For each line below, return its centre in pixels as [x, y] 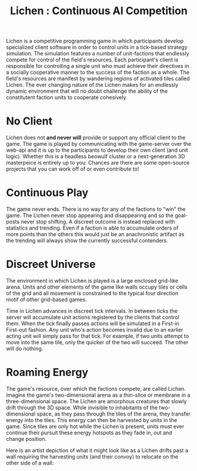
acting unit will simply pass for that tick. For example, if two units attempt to [98, 336]
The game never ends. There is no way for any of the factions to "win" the [96, 209]
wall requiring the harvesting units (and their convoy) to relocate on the [92, 456]
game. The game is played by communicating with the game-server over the [99, 144]
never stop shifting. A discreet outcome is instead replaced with [98, 222]
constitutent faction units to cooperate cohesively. [67, 97]
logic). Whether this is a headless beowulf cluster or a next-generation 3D [96, 156]
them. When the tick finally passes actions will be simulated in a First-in [93, 323]
